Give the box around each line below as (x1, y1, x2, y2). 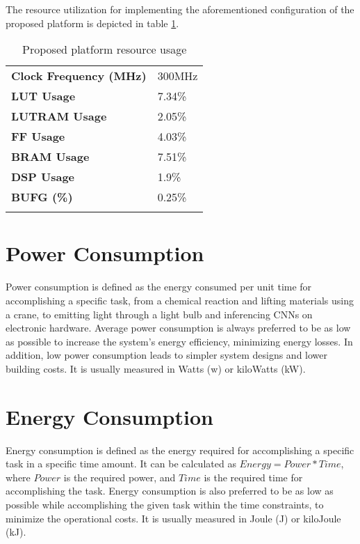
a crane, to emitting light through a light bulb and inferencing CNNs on (6, 306, 313, 321)
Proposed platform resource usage (22, 41, 187, 58)
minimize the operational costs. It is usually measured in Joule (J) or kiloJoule (6, 511, 341, 525)
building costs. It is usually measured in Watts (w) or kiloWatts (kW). (6, 361, 306, 375)
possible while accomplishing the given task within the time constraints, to (6, 497, 324, 511)
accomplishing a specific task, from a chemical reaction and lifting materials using (6, 293, 354, 307)
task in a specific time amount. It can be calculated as (6, 456, 236, 471)
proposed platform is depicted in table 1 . (6, 15, 179, 30)
